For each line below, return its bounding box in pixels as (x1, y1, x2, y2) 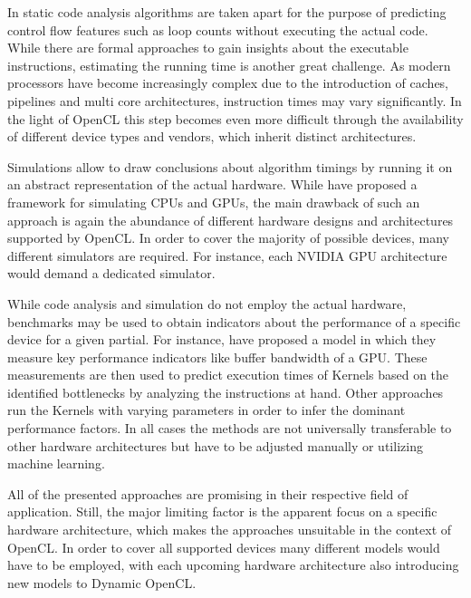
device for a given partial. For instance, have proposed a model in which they (7, 330, 437, 349)
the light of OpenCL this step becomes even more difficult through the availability (7, 109, 464, 128)
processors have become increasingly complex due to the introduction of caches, (7, 73, 449, 92)
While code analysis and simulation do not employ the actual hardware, (7, 294, 407, 313)
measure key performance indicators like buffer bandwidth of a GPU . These (7, 347, 428, 366)
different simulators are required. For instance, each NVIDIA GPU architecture (7, 246, 447, 265)
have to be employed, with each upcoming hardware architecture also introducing (7, 555, 459, 574)
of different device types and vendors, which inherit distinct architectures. (7, 127, 417, 146)
